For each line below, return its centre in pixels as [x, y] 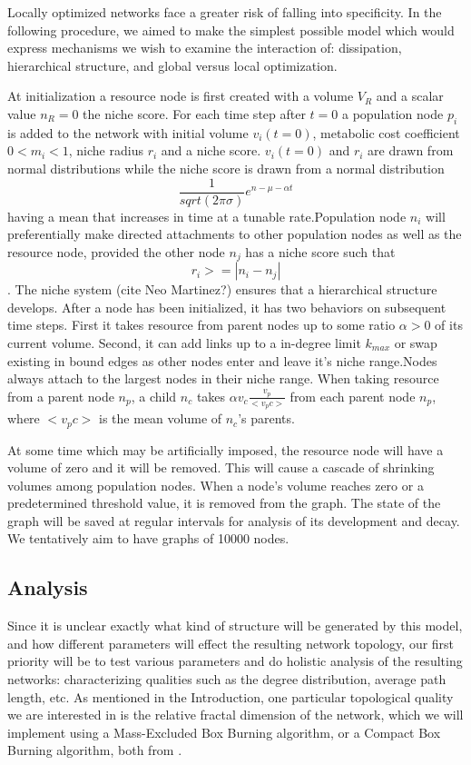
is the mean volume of [161, 418]
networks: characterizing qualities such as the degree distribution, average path [227, 679]
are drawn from [411, 150]
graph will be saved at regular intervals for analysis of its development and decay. [234, 520]
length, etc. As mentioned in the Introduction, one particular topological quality [231, 696]
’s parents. [266, 418]
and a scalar [410, 96]
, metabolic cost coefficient [386, 132]
